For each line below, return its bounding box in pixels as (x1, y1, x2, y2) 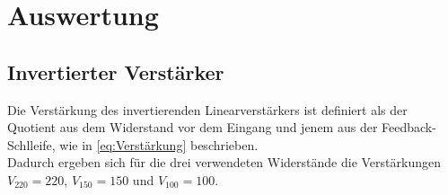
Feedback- (382, 118, 436, 137)
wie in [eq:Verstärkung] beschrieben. (59, 135, 259, 154)
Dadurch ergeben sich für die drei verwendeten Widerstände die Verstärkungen (7, 153, 441, 172)
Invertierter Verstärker (7, 58, 224, 85)
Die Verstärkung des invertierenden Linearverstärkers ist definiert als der (7, 100, 408, 119)
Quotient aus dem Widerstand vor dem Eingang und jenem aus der (7, 118, 378, 137)
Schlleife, (7, 135, 56, 154)
